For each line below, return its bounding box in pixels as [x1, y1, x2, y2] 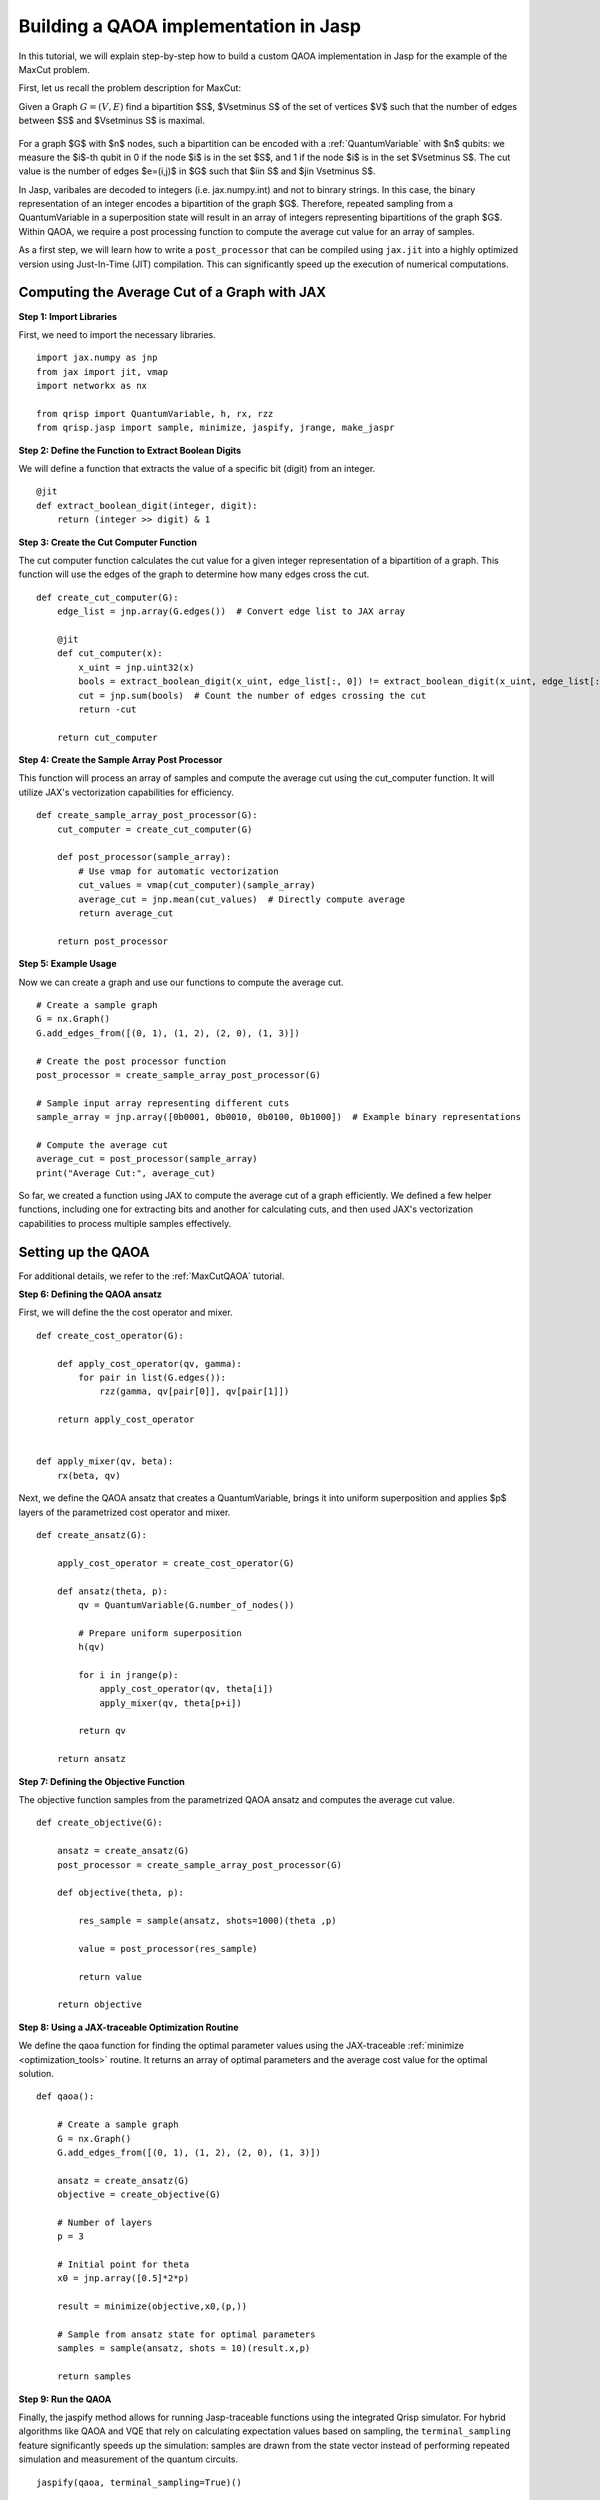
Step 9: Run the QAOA [18, 2393, 112, 2405]
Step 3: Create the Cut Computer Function [18, 536, 197, 548]
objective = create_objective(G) [56, 2189, 222, 2200]
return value [78, 1971, 142, 1982]
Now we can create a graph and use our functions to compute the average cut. [18, 976, 344, 988]
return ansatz [56, 1753, 127, 1765]
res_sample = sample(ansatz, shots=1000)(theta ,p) [78, 1915, 337, 1927]
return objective [56, 1999, 142, 2010]
